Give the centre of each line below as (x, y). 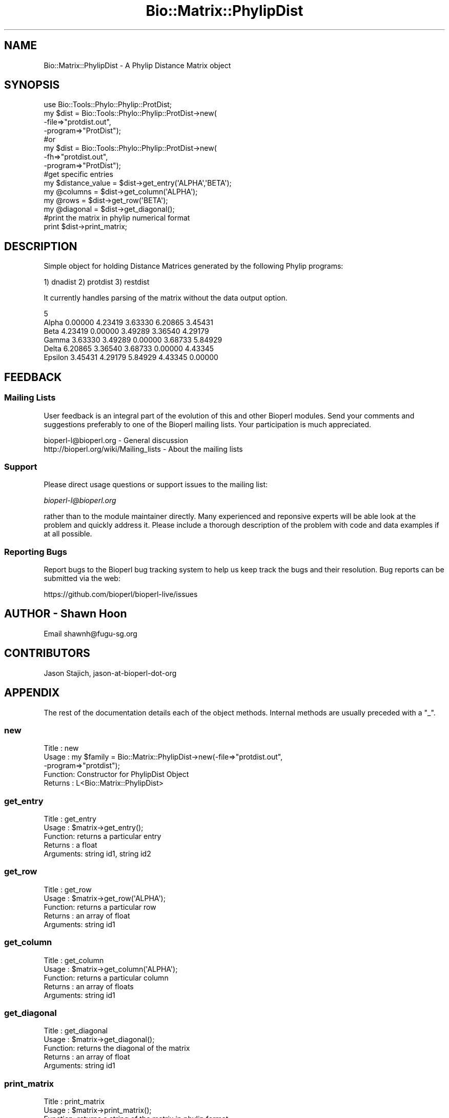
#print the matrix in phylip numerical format (117, 218)
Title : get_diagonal (76, 1031)
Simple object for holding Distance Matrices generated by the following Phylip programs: (193, 266)
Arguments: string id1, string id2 (97, 854)
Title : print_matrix (74, 1102)
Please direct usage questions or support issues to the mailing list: (156, 485)
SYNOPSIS (32, 85)
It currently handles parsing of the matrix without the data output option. (166, 298)
